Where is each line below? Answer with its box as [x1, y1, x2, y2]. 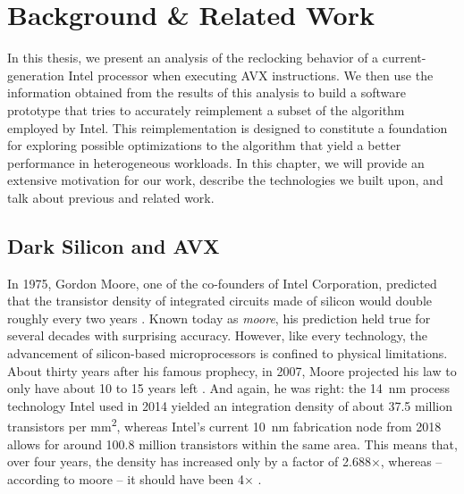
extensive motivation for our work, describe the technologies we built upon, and [7, 171, 443, 189]
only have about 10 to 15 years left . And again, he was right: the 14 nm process [7, 379, 451, 398]
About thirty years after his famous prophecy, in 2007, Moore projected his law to [7, 361, 457, 380]
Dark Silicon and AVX [7, 231, 220, 259]
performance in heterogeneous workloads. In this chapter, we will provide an [7, 153, 425, 172]
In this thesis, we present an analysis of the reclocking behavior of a [7, 48, 379, 67]
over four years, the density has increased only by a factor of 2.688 [7, 452, 371, 471]
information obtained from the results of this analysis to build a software [7, 83, 406, 102]
